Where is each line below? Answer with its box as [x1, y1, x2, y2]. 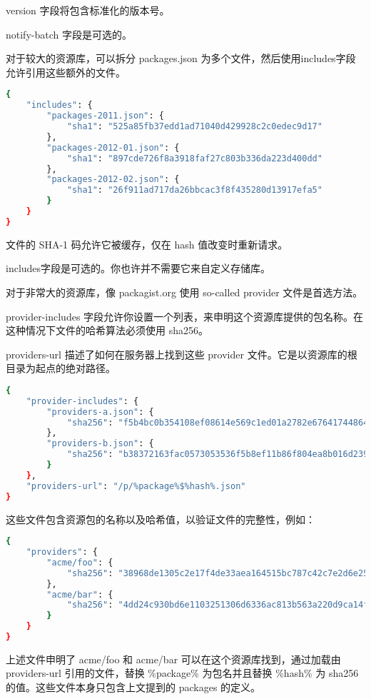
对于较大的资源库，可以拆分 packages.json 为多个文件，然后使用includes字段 [6, 51, 356, 66]
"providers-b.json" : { [46, 438, 154, 449]
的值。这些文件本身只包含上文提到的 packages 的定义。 [6, 680, 261, 695]
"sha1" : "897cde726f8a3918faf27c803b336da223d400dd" [66, 153, 322, 164]
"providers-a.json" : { [46, 406, 154, 417]
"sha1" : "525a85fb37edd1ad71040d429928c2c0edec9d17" [66, 121, 322, 131]
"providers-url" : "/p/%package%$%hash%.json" [26, 481, 246, 491]
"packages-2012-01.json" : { [46, 142, 180, 153]
